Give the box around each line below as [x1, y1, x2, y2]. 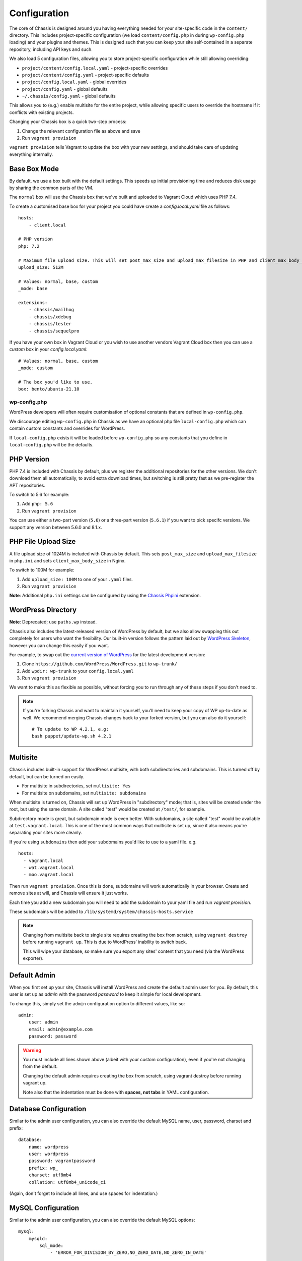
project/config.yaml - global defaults [22, 86, 108, 92]
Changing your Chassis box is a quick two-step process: [9, 119, 127, 125]
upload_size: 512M [18, 265, 64, 270]
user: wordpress [28, 1151, 69, 1157]
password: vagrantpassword [28, 1158, 96, 1164]
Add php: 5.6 [22, 501, 53, 507]
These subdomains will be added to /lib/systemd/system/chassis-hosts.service [9, 908, 193, 914]
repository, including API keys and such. [9, 46, 93, 52]
